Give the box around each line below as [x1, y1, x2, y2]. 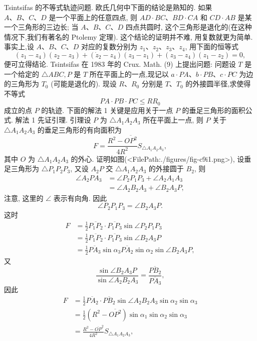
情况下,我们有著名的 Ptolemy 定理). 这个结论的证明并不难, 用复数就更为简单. [4, 31, 253, 42]
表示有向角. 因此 [53, 192, 107, 203]
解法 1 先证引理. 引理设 [15, 115, 91, 125]
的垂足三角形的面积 [182, 104, 245, 115]
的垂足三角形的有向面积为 [37, 124, 122, 135]
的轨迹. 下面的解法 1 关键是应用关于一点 [41, 104, 173, 115]
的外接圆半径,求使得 [185, 78, 251, 89]
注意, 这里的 [4, 192, 44, 203]
